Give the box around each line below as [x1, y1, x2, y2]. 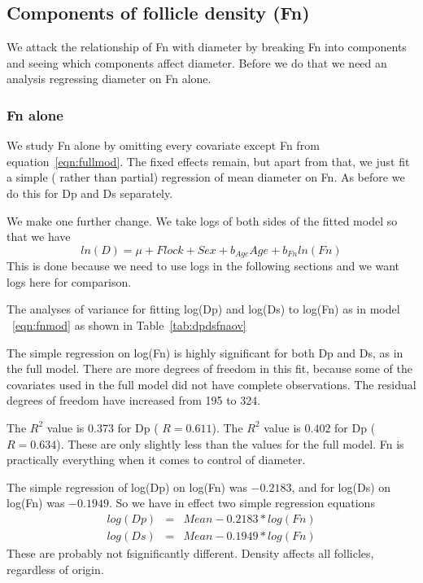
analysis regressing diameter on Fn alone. [7, 70, 211, 87]
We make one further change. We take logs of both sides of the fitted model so [7, 212, 398, 229]
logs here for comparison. [7, 273, 132, 290]
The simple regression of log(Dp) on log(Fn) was [7, 478, 247, 495]
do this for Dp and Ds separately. [7, 184, 173, 201]
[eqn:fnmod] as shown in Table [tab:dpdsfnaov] [12, 317, 246, 333]
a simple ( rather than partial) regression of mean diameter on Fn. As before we [7, 169, 405, 186]
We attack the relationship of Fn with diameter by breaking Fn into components [7, 38, 407, 55]
